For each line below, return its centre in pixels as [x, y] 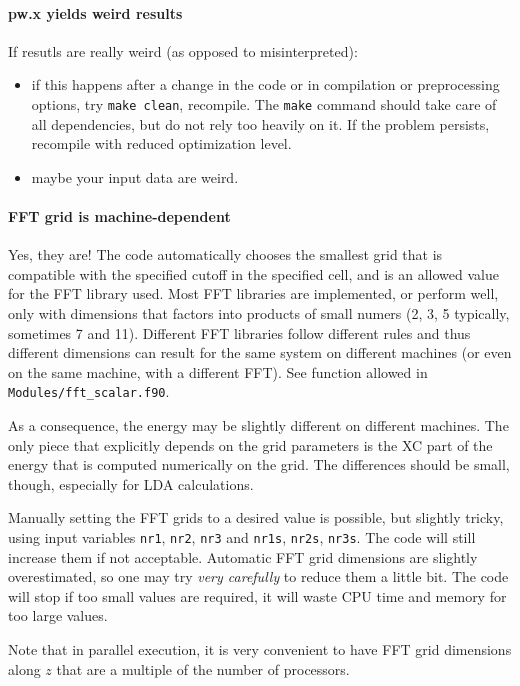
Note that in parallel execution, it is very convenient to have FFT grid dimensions [260, 649]
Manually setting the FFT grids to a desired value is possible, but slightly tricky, [256, 517]
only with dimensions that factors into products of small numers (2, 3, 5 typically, [259, 313]
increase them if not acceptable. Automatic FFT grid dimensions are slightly [243, 556]
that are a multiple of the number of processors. [203, 668]
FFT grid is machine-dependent [119, 216]
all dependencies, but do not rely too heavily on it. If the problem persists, [260, 123]
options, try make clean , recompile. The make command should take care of [264, 103]
